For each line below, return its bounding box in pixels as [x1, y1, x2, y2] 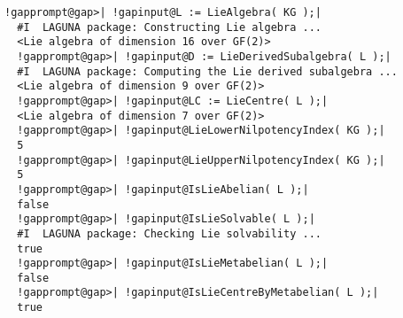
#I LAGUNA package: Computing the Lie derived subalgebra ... [17, 65, 398, 78]
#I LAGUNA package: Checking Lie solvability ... [17, 227, 322, 240]
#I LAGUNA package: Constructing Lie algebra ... [17, 20, 322, 34]
